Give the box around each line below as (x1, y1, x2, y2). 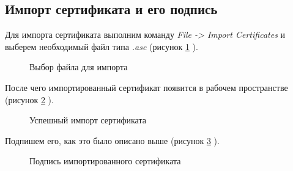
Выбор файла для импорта (29, 60, 128, 73)
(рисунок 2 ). (5, 93, 54, 106)
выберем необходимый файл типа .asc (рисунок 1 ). (5, 40, 198, 53)
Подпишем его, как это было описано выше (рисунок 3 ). (5, 134, 220, 147)
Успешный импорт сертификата (29, 114, 146, 126)
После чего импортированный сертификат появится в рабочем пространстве (5, 81, 288, 93)
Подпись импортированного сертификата (29, 155, 181, 167)
